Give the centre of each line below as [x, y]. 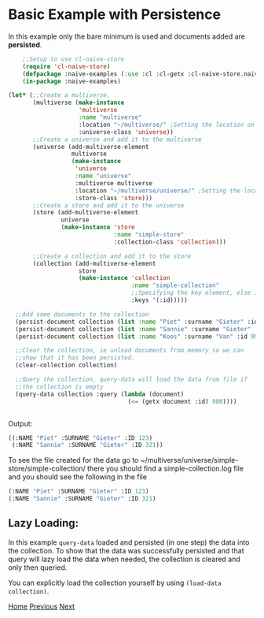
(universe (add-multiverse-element [91, 147]
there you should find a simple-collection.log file [165, 469]
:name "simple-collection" [175, 285]
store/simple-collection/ [47, 469]
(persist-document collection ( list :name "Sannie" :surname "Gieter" [133, 329]
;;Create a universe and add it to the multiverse [117, 140]
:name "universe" [103, 176]
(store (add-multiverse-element [86, 213]
